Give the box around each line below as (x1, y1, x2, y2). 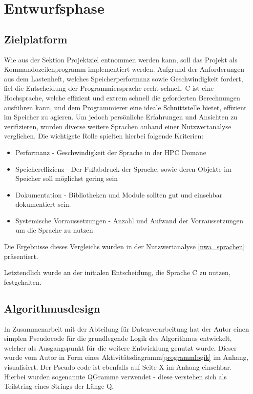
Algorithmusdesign (4, 300, 101, 315)
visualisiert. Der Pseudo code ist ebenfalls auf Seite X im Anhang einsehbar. (4, 362, 232, 372)
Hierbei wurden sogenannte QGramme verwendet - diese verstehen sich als (4, 371, 227, 381)
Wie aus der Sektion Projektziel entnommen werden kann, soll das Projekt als (4, 54, 238, 64)
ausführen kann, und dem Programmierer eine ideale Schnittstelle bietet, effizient (4, 102, 247, 112)
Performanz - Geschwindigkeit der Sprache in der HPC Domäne (15, 147, 207, 157)
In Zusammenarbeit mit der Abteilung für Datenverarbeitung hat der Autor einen (4, 323, 249, 334)
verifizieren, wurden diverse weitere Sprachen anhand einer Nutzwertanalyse (4, 121, 232, 131)
